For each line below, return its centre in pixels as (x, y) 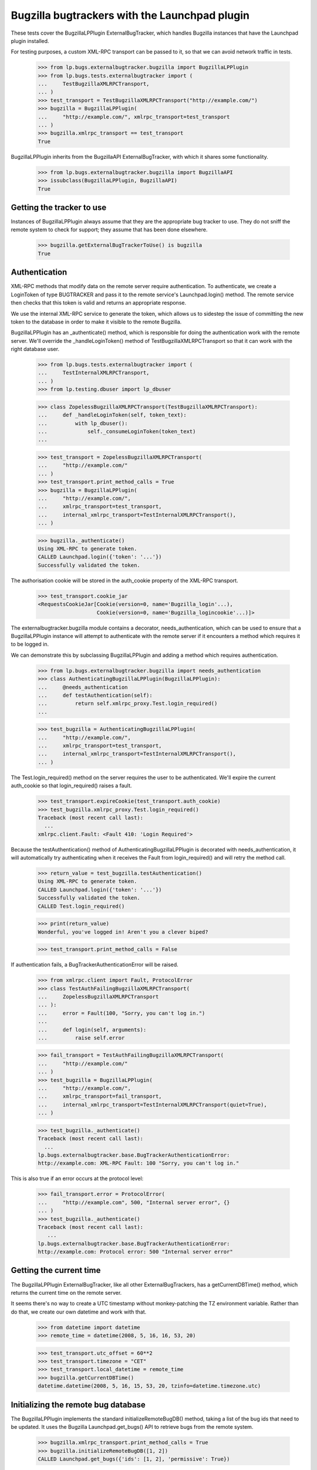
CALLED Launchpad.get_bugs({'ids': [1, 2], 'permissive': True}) (134, 1459)
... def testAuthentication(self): (95, 695)
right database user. (35, 349)
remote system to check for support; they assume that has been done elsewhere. (109, 230)
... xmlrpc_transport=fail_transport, (100, 1096)
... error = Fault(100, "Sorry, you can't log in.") (122, 1013)
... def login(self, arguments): (92, 1030)
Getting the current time (56, 1270)
